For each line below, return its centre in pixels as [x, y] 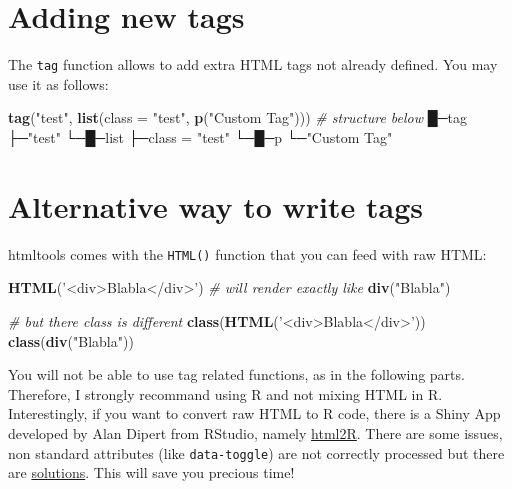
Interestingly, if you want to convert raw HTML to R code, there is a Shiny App [254, 413]
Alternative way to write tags [216, 205]
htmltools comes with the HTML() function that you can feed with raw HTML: [247, 253]
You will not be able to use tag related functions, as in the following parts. [236, 374]
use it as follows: [58, 83]
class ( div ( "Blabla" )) [71, 340]
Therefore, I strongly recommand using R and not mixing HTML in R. [225, 393]
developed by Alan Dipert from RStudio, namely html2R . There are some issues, [255, 432]
